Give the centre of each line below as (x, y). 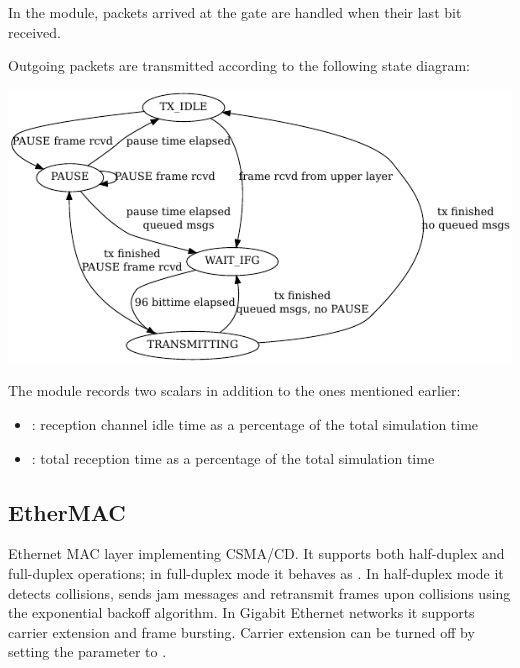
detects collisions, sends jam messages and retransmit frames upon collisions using (259, 592)
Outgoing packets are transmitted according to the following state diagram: (239, 65)
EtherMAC (67, 511)
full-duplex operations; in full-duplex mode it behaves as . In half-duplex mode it (256, 572)
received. (34, 31)
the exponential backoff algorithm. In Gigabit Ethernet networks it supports (241, 612)
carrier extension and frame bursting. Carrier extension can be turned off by (241, 631)
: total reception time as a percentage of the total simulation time (233, 457)
